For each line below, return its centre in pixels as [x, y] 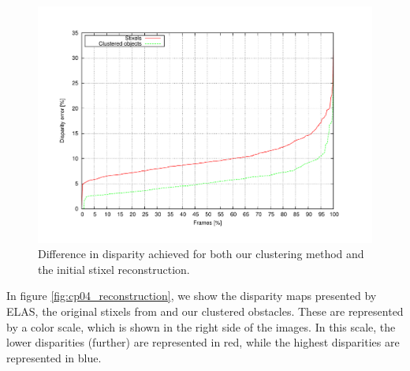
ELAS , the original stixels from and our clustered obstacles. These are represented [205, 311]
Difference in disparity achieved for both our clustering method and [201, 254]
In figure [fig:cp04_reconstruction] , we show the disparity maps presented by [192, 296]
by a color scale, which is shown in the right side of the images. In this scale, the [201, 326]
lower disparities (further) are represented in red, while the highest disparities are [203, 342]
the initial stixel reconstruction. [114, 269]
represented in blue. [54, 357]
